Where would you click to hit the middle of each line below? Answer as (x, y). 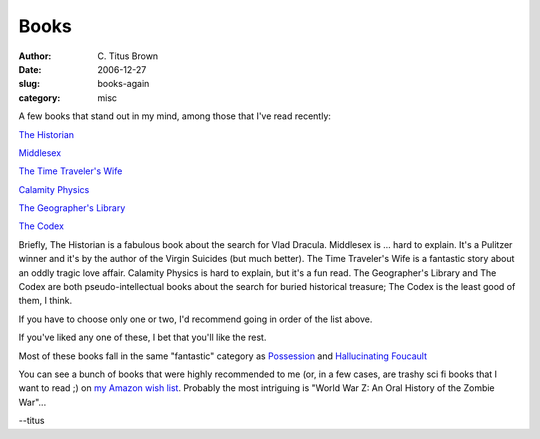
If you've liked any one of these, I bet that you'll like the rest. (142, 337)
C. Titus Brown (128, 56)
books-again (123, 84)
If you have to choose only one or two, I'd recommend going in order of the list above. (195, 319)
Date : (30, 69)
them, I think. (45, 301)
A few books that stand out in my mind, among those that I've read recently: (175, 116)
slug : (29, 84)
